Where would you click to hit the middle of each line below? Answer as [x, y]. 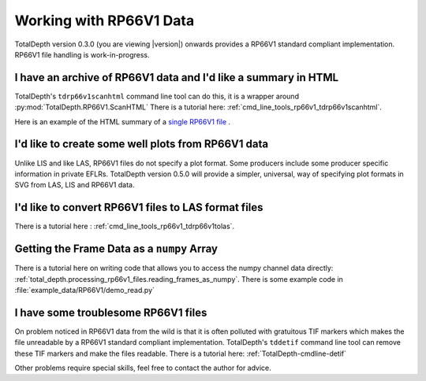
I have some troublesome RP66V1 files [111, 312]
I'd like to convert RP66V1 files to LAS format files [139, 207]
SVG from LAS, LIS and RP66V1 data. [75, 185]
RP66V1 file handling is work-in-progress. [82, 54]
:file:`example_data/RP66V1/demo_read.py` [85, 290]
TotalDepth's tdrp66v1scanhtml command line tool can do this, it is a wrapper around [157, 96]
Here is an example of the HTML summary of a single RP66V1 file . [123, 121]
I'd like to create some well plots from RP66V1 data [141, 144]
